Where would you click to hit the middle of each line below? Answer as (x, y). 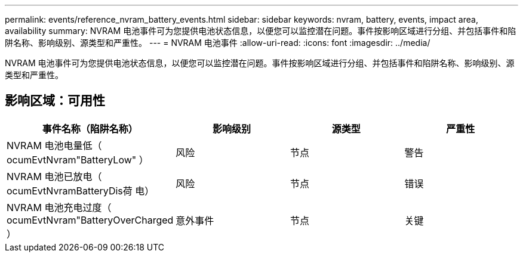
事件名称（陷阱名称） (90, 128)
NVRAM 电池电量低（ (54, 145)
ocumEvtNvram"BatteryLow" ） (78, 160)
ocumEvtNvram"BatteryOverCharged (90, 220)
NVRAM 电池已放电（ (54, 176)
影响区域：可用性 (55, 101)
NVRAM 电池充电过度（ (59, 207)
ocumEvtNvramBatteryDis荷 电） (81, 191)
